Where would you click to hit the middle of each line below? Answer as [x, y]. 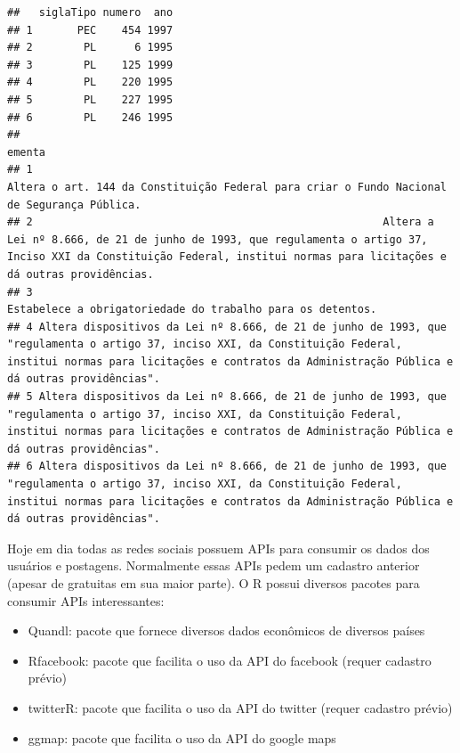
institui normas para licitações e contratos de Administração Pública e [230, 432]
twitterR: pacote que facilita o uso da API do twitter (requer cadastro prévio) [240, 707]
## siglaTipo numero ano [90, 12]
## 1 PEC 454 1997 [90, 30]
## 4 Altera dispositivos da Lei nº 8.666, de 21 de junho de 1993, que [227, 327]
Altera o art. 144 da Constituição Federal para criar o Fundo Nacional [227, 187]
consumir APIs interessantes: [86, 600]
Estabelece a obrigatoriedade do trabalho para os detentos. [192, 310]
